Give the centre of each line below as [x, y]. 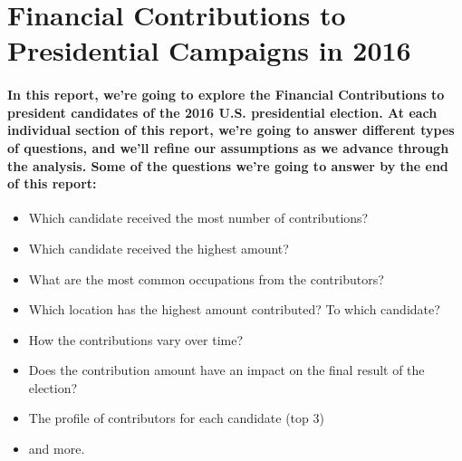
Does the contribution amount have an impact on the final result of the [226, 370]
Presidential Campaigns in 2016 [209, 50]
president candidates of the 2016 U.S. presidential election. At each [222, 112]
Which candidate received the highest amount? [159, 248]
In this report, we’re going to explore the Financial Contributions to [226, 95]
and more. [57, 449]
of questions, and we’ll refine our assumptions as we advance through [228, 147]
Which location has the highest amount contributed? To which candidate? [234, 309]
